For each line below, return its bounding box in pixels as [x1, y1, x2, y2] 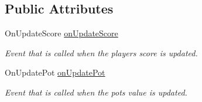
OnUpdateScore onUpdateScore [5, 27, 118, 39]
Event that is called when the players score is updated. [5, 46, 198, 59]
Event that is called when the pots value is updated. [5, 86, 187, 98]
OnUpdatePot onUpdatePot [5, 66, 105, 79]
